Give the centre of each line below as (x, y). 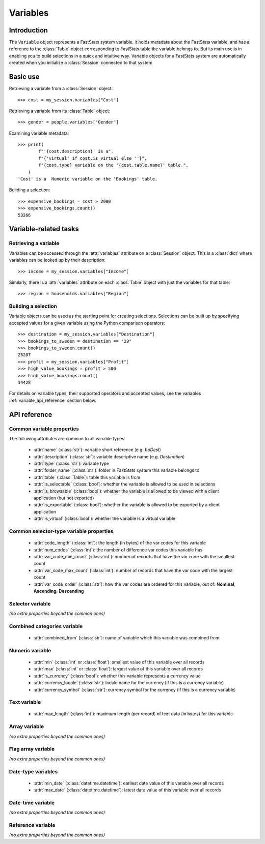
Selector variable (30, 603)
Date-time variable (32, 803)
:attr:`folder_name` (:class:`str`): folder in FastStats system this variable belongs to (117, 470)
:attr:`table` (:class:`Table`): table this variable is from (87, 477)
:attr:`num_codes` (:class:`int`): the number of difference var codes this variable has (118, 550)
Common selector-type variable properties (61, 531)
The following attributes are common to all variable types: (67, 438)
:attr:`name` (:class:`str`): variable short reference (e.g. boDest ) (97, 450)
